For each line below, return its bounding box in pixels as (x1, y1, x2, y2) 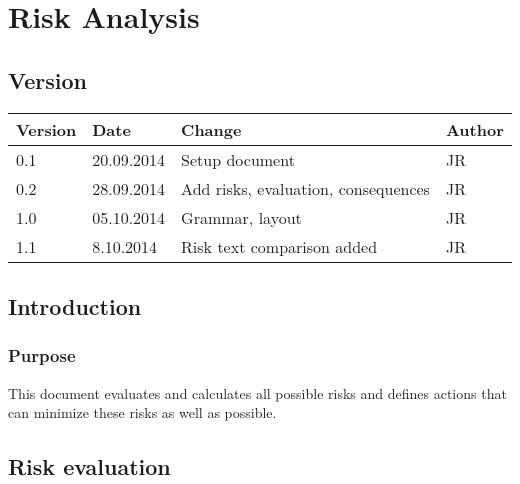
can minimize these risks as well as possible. (8, 402, 277, 423)
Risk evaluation (8, 451, 171, 482)
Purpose (8, 343, 76, 368)
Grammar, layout (181, 205, 302, 229)
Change (181, 117, 242, 141)
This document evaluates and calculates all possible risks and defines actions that (8, 382, 507, 403)
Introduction (8, 290, 142, 321)
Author (445, 117, 504, 141)
